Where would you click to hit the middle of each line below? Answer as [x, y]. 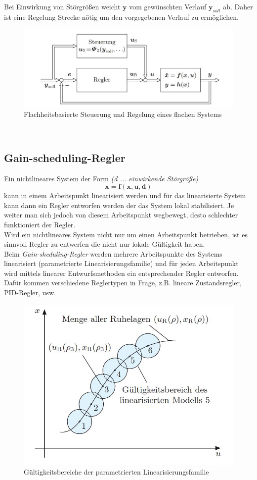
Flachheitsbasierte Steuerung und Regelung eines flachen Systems [123, 114]
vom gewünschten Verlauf [168, 6]
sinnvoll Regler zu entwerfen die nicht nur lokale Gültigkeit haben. [105, 244]
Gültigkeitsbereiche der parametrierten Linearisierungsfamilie [116, 471]
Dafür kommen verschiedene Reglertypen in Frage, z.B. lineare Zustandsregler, [123, 283]
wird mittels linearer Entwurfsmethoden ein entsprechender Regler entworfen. [121, 273]
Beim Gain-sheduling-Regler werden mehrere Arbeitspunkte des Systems [113, 253]
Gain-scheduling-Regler [65, 157]
